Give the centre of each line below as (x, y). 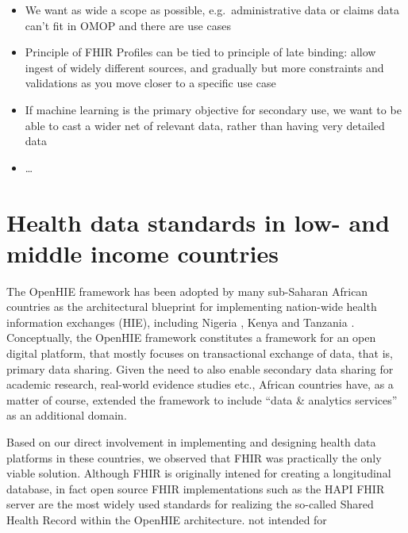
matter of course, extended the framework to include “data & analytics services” (202, 399)
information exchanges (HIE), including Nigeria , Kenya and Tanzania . (181, 322)
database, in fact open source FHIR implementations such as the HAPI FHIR (196, 488)
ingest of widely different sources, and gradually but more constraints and (204, 67)
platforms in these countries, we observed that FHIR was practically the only (194, 457)
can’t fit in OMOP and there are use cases (128, 25)
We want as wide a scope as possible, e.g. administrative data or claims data (212, 10)
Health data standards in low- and (198, 222)
